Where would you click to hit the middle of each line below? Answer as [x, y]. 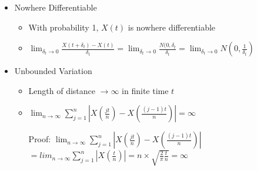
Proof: [40, 139]
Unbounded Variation [53, 71]
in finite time [145, 90]
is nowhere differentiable [172, 27]
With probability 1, [64, 27]
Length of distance [62, 90]
